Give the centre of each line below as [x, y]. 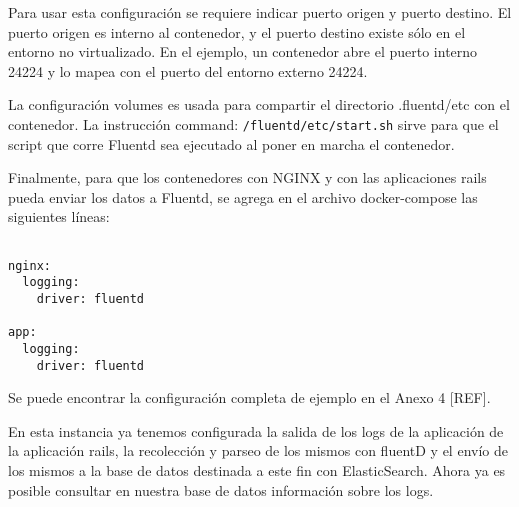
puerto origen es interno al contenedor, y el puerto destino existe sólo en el [237, 31]
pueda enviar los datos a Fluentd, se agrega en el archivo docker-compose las [243, 196]
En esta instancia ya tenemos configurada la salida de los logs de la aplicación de [256, 430]
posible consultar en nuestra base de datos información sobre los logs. [221, 489]
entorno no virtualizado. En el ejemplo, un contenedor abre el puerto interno [243, 51]
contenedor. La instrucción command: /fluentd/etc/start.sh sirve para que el [253, 123]
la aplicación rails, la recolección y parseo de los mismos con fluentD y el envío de [258, 450]
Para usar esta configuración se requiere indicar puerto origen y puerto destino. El [260, 12]
